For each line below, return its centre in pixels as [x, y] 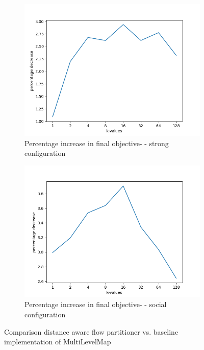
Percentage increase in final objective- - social [96, 304]
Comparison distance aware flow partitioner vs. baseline [91, 331]
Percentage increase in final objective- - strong [97, 143]
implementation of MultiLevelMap [58, 342]
